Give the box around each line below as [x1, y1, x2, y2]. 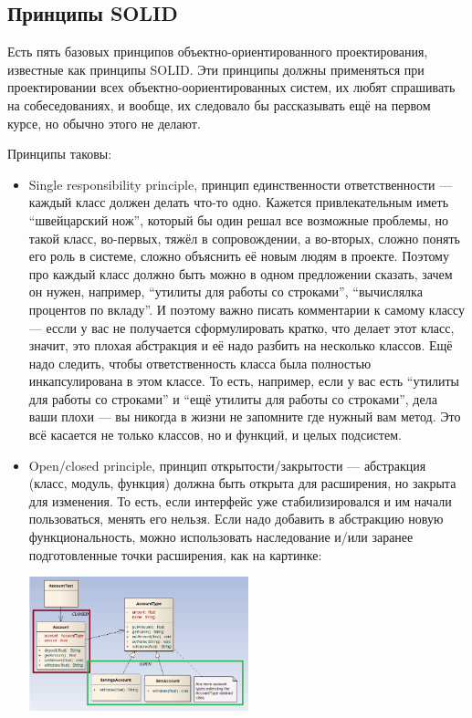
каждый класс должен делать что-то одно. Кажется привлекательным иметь [28, 193, 449, 212]
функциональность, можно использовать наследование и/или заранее [28, 527, 414, 546]
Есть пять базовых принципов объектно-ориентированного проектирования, [7, 42, 428, 61]
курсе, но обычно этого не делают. [7, 113, 201, 132]
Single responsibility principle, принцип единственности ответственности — [28, 174, 453, 193]
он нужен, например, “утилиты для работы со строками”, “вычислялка [28, 282, 423, 301]
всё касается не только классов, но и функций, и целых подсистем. [28, 425, 402, 444]
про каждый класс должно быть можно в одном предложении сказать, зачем [28, 264, 453, 283]
